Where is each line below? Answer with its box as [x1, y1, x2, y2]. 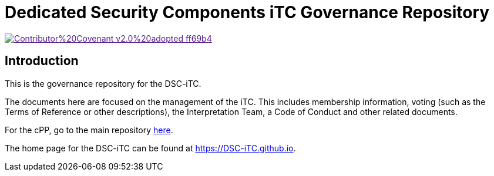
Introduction [5, 53, 79, 69]
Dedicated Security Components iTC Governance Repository [5, 2, 490, 22]
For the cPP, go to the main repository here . [5, 124, 173, 135]
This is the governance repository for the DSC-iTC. [5, 78, 201, 89]
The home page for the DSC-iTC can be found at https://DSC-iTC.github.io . [5, 143, 296, 153]
